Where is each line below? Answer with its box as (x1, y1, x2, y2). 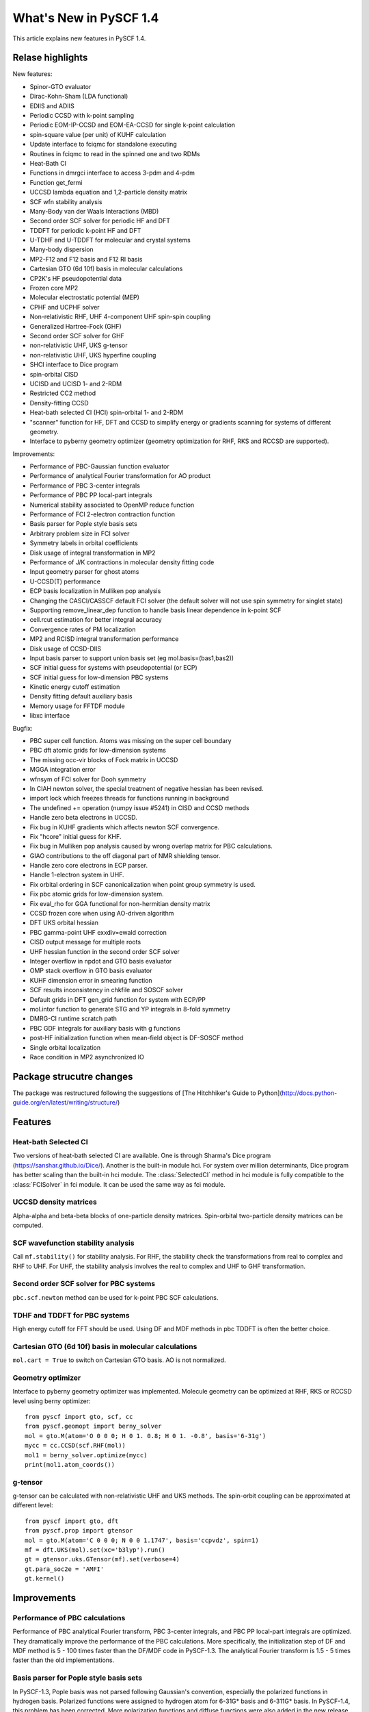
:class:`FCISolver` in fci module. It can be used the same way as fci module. (12, 1180, 225, 1188)
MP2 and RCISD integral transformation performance (29, 635, 179, 643)
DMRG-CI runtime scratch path (29, 1014, 118, 1023)
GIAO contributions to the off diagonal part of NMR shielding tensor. (29, 851, 221, 859)
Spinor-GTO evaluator (29, 82, 92, 90)
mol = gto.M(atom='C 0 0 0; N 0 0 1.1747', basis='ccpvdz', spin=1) (25, 1536, 259, 1544)
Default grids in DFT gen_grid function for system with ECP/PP (29, 995, 206, 1003)
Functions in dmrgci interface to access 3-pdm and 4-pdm (29, 168, 195, 177)
